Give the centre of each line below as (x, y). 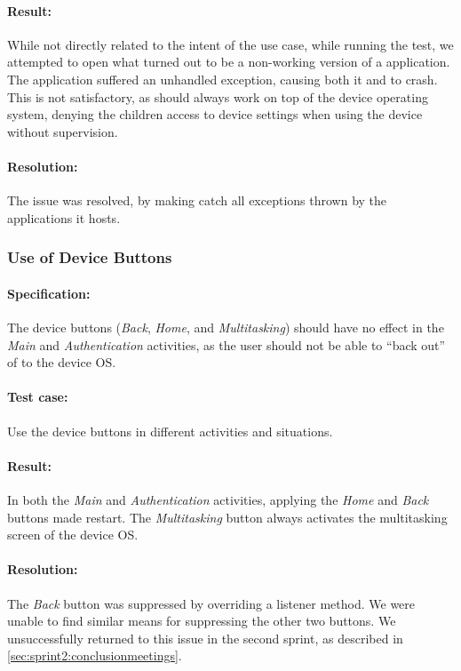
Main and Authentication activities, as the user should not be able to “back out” (227, 344)
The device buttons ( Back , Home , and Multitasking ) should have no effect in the (226, 327)
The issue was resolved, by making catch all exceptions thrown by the (197, 200)
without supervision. (63, 131)
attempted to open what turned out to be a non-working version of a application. (229, 62)
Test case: (38, 397)
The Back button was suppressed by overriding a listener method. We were (211, 603)
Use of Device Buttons (90, 257)
